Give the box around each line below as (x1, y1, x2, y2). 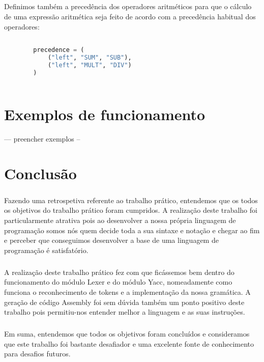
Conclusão (4, 163, 77, 184)
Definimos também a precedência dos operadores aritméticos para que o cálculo (4, 1, 252, 12)
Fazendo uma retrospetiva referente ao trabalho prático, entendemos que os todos (4, 194, 258, 205)
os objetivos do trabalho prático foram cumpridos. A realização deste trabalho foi (4, 205, 257, 215)
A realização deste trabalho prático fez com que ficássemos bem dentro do (4, 266, 234, 277)
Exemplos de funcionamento (4, 103, 206, 124)
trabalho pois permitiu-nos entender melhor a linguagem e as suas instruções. (4, 307, 245, 317)
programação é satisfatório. (4, 244, 89, 255)
